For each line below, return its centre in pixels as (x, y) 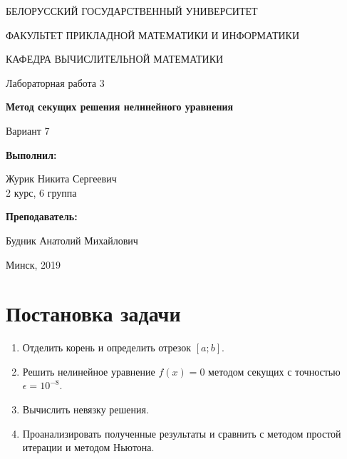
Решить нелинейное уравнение (89, 371)
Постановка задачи (93, 313)
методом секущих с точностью (274, 371)
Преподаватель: (42, 216)
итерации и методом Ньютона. (88, 447)
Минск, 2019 (33, 264)
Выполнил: (31, 154)
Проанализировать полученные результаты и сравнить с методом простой (182, 433)
